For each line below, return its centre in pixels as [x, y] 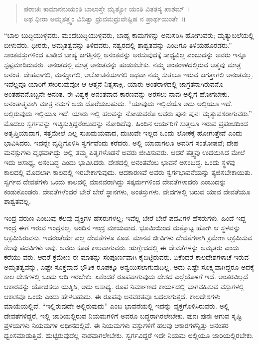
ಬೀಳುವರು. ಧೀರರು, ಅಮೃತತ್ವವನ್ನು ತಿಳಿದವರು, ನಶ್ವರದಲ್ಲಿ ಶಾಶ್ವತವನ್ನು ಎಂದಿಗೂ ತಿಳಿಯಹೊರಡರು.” [118, 45]
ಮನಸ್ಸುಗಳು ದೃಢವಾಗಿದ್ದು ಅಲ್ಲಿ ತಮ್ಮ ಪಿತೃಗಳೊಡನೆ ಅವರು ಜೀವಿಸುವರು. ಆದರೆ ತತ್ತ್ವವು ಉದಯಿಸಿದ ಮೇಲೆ [125, 152]
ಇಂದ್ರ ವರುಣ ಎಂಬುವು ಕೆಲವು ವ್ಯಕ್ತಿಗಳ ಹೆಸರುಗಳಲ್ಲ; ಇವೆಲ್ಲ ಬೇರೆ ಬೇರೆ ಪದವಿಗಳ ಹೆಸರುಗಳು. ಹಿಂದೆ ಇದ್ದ [125, 218]
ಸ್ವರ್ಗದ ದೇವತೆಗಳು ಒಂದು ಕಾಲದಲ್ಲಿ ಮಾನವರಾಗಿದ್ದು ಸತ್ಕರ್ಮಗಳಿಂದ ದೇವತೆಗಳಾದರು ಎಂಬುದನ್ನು [115, 182]
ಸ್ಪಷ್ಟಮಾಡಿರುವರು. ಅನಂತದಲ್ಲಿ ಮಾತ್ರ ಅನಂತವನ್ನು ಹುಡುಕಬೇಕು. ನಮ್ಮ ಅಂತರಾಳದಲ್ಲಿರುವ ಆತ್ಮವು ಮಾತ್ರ [123, 64]
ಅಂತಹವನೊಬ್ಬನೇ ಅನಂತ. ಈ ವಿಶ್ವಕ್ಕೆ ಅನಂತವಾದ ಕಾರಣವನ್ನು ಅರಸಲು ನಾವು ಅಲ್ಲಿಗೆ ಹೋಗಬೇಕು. [117, 93]
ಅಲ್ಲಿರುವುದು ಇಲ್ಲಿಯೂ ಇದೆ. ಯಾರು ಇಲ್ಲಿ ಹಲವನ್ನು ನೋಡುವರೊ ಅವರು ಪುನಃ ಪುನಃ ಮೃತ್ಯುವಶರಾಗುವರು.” [128, 113]
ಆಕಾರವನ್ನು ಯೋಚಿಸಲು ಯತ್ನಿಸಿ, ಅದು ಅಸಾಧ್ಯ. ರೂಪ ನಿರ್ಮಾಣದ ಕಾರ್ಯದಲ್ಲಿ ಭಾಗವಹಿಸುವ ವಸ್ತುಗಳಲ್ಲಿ [124, 286]
